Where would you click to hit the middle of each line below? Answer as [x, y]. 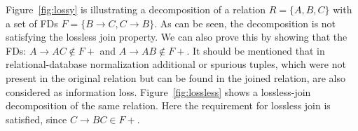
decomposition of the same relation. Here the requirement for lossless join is [168, 105]
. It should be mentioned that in [256, 50]
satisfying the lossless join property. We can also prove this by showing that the [177, 37]
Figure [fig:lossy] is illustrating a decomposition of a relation [136, 9]
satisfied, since [36, 119]
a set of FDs [32, 23]
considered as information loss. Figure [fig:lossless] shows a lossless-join [158, 91]
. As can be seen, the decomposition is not [245, 23]
